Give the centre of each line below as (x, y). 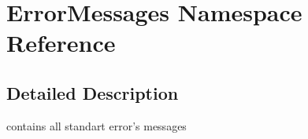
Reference (61, 43)
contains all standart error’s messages (96, 125)
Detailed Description (93, 92)
